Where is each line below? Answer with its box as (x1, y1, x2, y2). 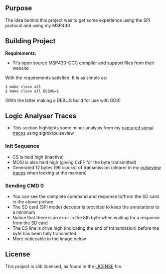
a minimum (12, 209, 35, 215)
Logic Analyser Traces (5, 112, 77, 120)
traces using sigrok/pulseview (12, 130, 74, 136)
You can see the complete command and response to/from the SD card (12, 193, 159, 199)
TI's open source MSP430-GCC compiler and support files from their (12, 60, 155, 66)
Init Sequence (5, 143, 40, 150)
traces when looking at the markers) (12, 170, 87, 176)
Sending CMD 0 (5, 182, 44, 189)
